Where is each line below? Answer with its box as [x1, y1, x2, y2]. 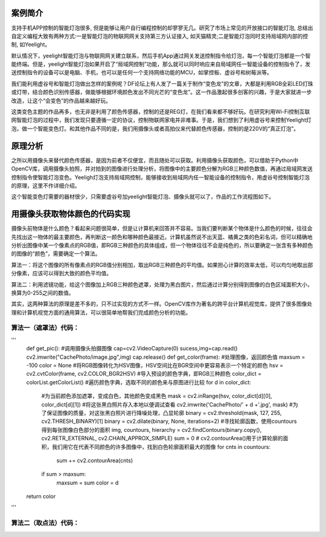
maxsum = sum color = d [56, 479, 119, 486]
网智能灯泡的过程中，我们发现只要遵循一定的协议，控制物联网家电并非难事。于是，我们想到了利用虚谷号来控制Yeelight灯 [11, 117, 312, 124]
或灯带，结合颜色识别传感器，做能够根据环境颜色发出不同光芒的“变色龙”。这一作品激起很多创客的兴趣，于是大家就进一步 [11, 88, 312, 96]
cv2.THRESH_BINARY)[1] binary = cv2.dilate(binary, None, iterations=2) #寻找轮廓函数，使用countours [41, 417, 297, 425]
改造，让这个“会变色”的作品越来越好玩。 [11, 97, 112, 104]
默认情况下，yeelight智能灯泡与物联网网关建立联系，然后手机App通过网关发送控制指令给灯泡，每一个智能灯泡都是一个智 [11, 52, 311, 59]
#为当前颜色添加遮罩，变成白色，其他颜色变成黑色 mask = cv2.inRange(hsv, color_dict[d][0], [41, 393, 272, 400]
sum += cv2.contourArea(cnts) [56, 457, 133, 464]
